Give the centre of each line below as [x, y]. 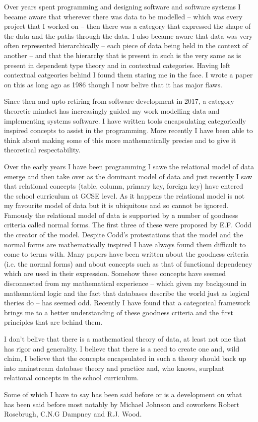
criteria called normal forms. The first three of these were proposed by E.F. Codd [128, 225]
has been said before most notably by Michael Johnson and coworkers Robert [122, 404]
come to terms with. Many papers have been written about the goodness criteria [127, 254]
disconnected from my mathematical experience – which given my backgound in [125, 283]
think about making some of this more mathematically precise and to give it [120, 140]
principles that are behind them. [53, 322]
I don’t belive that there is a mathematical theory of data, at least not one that [125, 339]
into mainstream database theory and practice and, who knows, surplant [114, 368]
